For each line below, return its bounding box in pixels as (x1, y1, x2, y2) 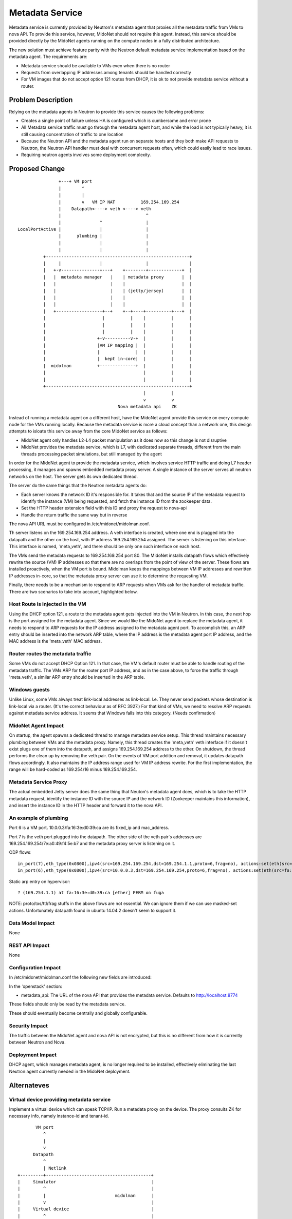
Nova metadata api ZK (117, 404, 177, 410)
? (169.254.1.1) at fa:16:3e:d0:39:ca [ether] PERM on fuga (18, 890, 164, 896)
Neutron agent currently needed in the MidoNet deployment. (9, 1068, 131, 1074)
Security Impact (9, 1022, 48, 1029)
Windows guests (9, 686, 50, 693)
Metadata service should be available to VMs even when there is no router (21, 62, 170, 68)
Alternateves (9, 1081, 50, 1089)
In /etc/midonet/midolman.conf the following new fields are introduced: (9, 974, 152, 980)
